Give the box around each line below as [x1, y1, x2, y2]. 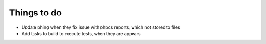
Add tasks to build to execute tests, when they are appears [21, 30, 141, 36]
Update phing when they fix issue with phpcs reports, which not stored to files [21, 24, 180, 30]
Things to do [9, 7, 62, 18]
